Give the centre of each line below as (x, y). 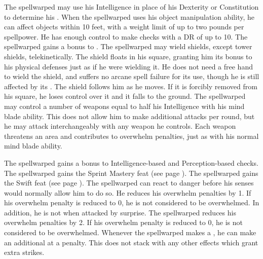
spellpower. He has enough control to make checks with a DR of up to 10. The (126, 36)
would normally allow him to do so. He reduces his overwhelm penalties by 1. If (128, 192)
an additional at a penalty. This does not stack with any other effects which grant (131, 242)
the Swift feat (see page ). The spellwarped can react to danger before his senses (129, 183)
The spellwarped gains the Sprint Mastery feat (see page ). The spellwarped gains (131, 173)
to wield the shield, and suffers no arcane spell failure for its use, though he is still (132, 76)
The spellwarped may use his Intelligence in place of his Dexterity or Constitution (131, 7)
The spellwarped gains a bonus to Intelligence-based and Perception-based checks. (131, 162)
